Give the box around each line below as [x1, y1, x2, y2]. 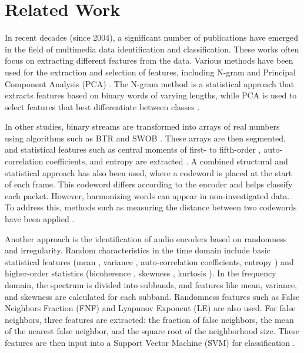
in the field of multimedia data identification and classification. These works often [5, 42, 299, 55]
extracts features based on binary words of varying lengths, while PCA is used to [5, 89, 297, 101]
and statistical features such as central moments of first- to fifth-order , [5, 143, 261, 156]
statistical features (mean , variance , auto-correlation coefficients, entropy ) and [5, 255, 294, 268]
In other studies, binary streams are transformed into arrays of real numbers [5, 120, 280, 133]
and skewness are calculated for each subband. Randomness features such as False [5, 290, 300, 302]
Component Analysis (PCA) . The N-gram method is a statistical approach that [5, 77, 295, 90]
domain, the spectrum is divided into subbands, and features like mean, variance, [5, 279, 298, 291]
